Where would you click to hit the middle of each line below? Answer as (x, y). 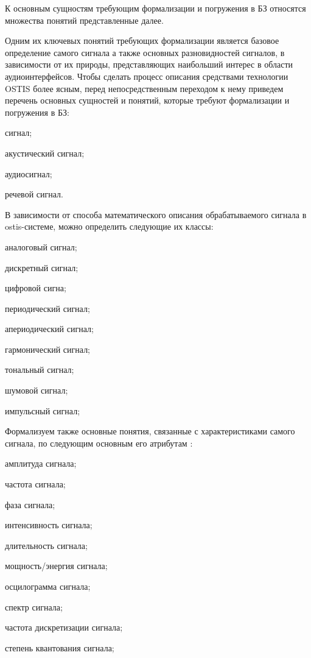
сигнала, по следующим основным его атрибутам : (99, 443)
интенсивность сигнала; (49, 525)
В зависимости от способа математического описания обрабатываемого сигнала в (156, 214)
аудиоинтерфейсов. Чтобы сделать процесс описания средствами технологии (147, 76)
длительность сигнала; (46, 545)
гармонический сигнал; (48, 349)
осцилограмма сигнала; (48, 586)
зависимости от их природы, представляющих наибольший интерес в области (149, 64)
